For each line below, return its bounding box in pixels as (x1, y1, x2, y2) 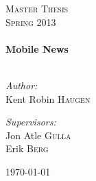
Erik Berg (5, 141, 49, 156)
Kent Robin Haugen (5, 91, 91, 106)
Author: (5, 77, 38, 92)
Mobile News (5, 41, 69, 56)
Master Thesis (5, 1, 69, 15)
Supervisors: (5, 114, 56, 129)
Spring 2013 (5, 14, 56, 29)
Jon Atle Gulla (5, 128, 71, 142)
